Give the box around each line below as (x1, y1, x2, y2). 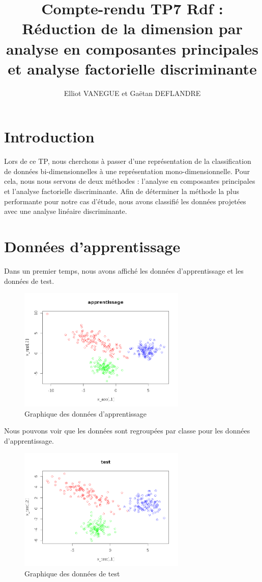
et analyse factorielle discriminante (8, 58, 257, 79)
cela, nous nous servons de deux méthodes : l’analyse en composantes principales (4, 176, 255, 186)
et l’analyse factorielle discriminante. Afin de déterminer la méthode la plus (4, 186, 239, 196)
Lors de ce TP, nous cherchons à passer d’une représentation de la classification (4, 156, 251, 166)
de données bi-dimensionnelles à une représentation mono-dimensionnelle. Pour (4, 165, 250, 176)
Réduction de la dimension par (22, 18, 243, 39)
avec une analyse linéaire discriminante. (4, 206, 127, 216)
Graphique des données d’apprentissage (24, 408, 147, 419)
